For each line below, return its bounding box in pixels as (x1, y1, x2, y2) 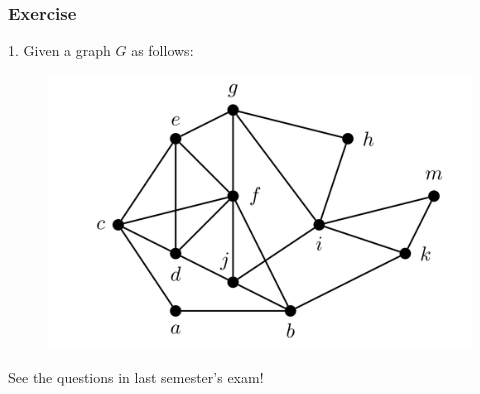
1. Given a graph (8, 40, 111, 61)
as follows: (131, 40, 194, 61)
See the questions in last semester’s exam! (8, 366, 264, 387)
